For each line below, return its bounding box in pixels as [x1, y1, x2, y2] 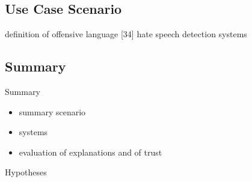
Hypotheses [5, 166, 47, 178]
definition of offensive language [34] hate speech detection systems [5, 28, 247, 40]
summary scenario [19, 105, 86, 118]
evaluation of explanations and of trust [19, 145, 162, 158]
